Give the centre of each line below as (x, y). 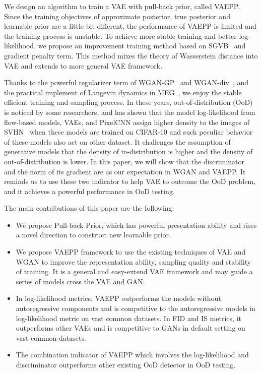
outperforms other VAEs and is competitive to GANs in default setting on (130, 328)
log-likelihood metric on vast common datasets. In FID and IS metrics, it (128, 318)
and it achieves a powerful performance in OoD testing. (89, 191)
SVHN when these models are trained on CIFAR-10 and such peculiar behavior (128, 132)
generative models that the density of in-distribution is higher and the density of (128, 151)
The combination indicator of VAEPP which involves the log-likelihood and (132, 355)
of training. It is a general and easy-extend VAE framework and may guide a (134, 271)
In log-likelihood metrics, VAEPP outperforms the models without (118, 298)
